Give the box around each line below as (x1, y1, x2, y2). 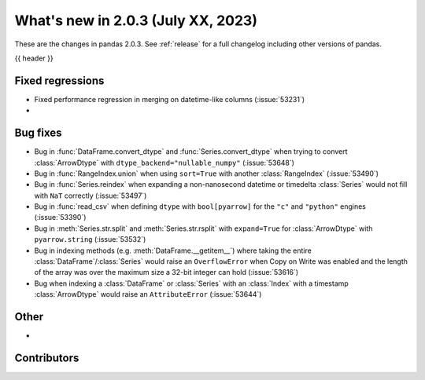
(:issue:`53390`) (34, 213, 87, 222)
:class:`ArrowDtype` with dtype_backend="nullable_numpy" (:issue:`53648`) (34, 158, 295, 167)
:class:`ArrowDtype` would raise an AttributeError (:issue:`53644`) (34, 290, 262, 299)
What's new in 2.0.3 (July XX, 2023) (14, 12, 257, 29)
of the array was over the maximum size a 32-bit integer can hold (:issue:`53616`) (34, 268, 299, 277)
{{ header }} (14, 53, 54, 63)
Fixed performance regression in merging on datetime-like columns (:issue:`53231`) (34, 94, 305, 104)
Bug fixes (14, 126, 62, 140)
